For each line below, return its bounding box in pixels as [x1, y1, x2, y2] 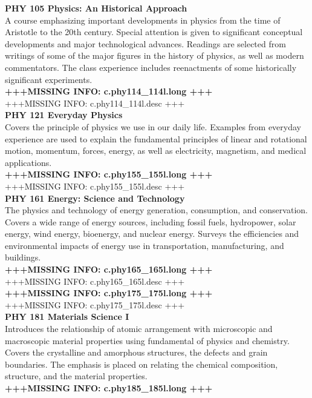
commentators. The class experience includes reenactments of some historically [5, 61, 297, 73]
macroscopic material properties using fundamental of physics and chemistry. [5, 334, 290, 347]
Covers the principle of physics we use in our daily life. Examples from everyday [5, 120, 301, 133]
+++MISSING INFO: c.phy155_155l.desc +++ [5, 179, 185, 192]
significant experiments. [5, 73, 93, 85]
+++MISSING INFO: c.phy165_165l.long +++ [5, 263, 213, 276]
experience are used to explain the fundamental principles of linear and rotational [5, 132, 307, 145]
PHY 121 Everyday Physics [5, 108, 123, 121]
